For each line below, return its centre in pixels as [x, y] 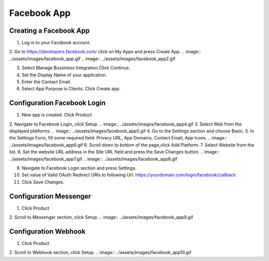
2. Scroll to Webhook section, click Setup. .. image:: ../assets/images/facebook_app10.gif [100, 253]
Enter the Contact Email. [47, 82]
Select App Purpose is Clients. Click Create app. [71, 89]
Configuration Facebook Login [57, 103]
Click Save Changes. [43, 182]
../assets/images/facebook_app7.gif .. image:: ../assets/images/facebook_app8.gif [93, 159]
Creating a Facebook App [49, 31]
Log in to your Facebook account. [56, 43]
